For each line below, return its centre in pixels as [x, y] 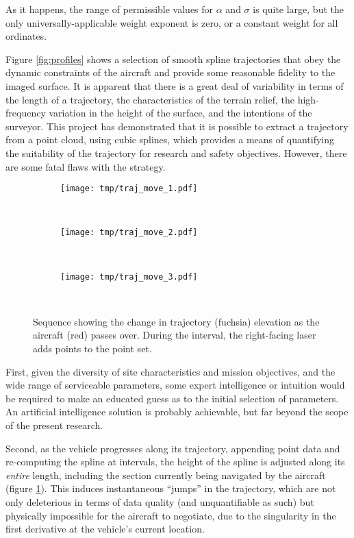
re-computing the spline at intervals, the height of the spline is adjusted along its [175, 462]
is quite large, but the [298, 9]
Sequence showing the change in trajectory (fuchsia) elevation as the [176, 321]
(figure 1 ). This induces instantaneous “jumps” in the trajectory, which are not [171, 488]
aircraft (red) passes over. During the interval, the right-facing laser [175, 335]
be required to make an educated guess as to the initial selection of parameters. [172, 398]
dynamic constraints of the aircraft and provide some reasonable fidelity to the [170, 72]
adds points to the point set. [92, 349]
